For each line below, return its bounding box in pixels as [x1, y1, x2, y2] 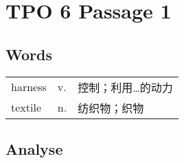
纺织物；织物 [78, 99, 144, 116]
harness [11, 79, 47, 95]
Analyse [5, 138, 63, 159]
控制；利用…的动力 [78, 79, 173, 95]
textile [11, 99, 42, 116]
